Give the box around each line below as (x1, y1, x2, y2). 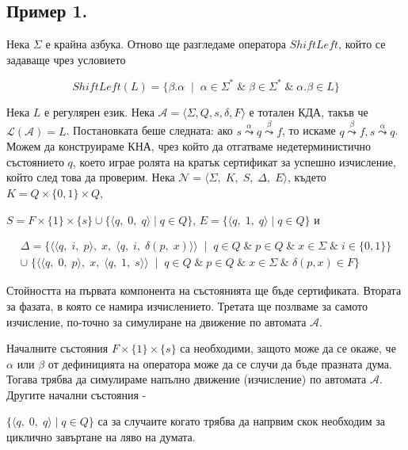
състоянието (6, 153, 64, 170)
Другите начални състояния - (6, 386, 147, 402)
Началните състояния (6, 340, 109, 357)
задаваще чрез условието (6, 51, 126, 67)
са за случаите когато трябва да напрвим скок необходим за (97, 413, 386, 429)
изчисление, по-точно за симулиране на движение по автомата (6, 313, 307, 330)
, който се (338, 36, 386, 52)
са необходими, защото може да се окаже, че (180, 340, 396, 357)
